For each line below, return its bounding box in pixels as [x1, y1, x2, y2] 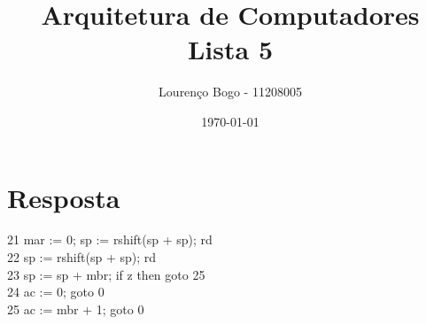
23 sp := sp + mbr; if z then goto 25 [7, 265, 205, 283]
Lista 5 [187, 31, 273, 67]
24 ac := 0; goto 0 [7, 282, 105, 301]
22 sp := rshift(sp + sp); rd [7, 248, 157, 266]
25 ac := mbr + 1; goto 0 [7, 299, 144, 318]
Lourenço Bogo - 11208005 [159, 82, 302, 101]
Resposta [7, 179, 120, 215]
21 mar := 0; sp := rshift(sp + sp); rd [7, 230, 213, 249]
